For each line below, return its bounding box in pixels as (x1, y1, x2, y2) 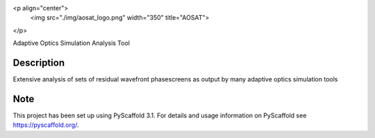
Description (12, 57, 65, 68)
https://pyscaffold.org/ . (12, 121, 79, 129)
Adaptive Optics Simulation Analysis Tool (12, 39, 130, 48)
